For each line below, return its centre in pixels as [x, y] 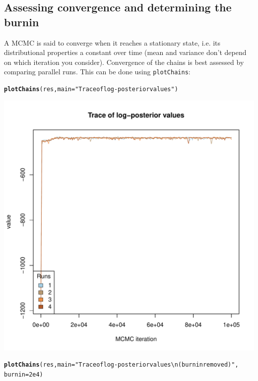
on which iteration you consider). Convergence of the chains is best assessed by [124, 62]
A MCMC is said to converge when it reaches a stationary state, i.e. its [112, 42]
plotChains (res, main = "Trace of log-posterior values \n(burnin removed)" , [121, 365]
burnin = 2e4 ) [24, 374]
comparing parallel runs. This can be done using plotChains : [97, 72]
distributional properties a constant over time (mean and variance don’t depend [125, 52]
